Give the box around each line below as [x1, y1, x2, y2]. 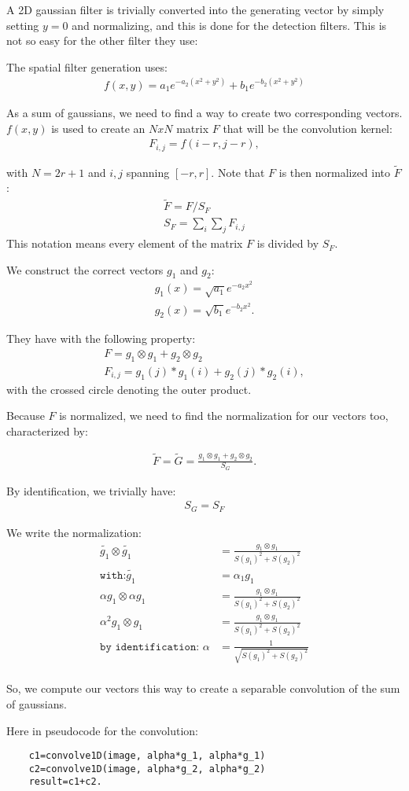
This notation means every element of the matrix [6, 235, 243, 252]
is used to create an [51, 120, 146, 136]
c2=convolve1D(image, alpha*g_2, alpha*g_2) [28, 763, 266, 774]
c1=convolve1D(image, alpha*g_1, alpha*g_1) [28, 750, 266, 762]
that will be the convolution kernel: [223, 120, 392, 136]
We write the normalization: [6, 524, 142, 540]
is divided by [256, 235, 319, 252]
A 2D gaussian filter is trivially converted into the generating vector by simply [6, 2, 385, 17]
